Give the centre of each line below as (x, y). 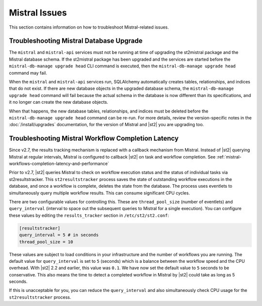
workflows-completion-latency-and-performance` (59, 164)
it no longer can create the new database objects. (59, 102)
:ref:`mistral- (229, 157)
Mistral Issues (38, 13)
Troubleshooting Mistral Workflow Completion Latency (94, 138)
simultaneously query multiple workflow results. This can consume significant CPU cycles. (99, 193)
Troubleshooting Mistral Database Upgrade (76, 41)
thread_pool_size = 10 (46, 242)
